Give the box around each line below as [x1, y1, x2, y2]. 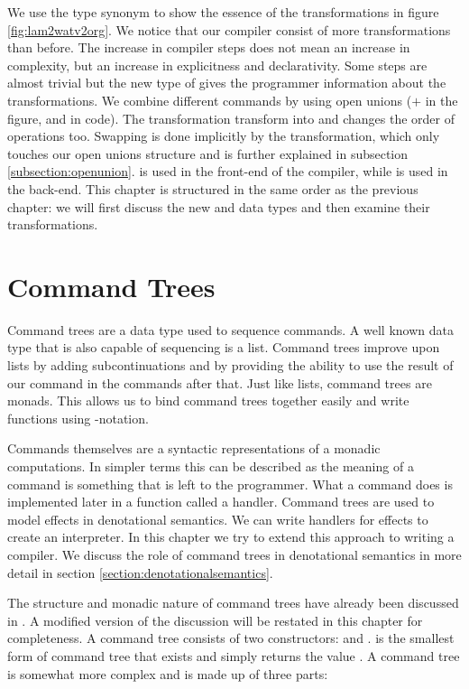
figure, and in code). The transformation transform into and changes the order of [7, 108, 455, 127]
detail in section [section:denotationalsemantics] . [7, 563, 273, 582]
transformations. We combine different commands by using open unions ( [7, 90, 412, 109]
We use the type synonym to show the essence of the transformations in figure [7, 3, 439, 21]
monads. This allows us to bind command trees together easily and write [7, 391, 409, 410]
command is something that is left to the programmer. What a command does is [7, 474, 453, 493]
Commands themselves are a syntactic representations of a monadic [7, 439, 381, 458]
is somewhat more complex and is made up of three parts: [7, 664, 328, 683]
